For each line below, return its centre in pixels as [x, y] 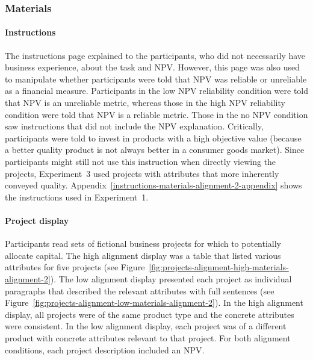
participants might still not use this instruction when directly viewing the [141, 161]
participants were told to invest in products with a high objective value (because [153, 138]
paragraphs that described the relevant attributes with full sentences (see [140, 290]
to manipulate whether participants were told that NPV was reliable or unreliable [156, 79]
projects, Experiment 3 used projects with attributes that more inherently [142, 173]
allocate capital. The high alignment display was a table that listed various [143, 255]
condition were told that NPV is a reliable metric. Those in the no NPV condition [156, 114]
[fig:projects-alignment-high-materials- [219, 267]
